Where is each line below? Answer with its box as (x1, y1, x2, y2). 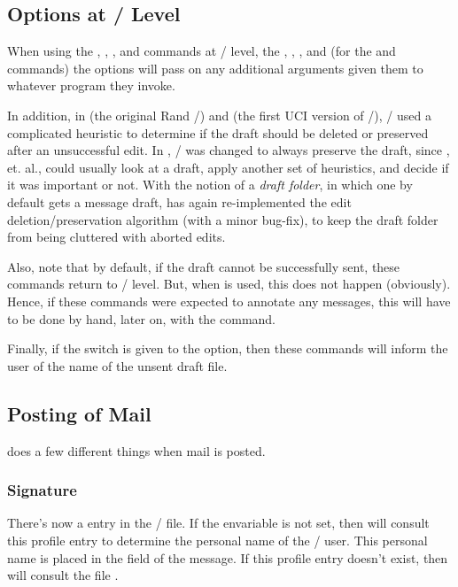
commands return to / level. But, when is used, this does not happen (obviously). (7, 274, 451, 293)
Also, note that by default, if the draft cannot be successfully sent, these (7, 257, 400, 275)
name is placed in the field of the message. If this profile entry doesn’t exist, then (7, 548, 448, 567)
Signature (7, 479, 77, 501)
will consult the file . (7, 566, 119, 584)
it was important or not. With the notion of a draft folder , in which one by (7, 175, 413, 194)
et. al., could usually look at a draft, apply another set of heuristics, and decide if (7, 158, 449, 176)
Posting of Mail (7, 399, 151, 427)
